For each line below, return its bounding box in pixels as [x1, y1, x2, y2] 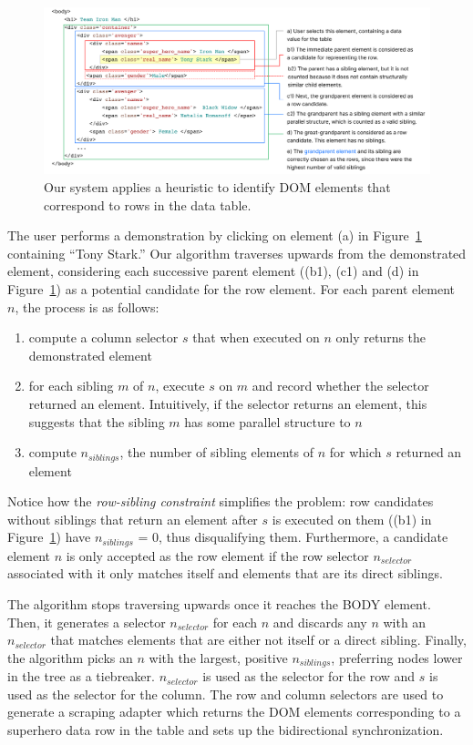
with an [383, 612, 427, 631]
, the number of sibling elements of [119, 443, 314, 462]
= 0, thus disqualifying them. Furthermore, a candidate [138, 527, 448, 546]
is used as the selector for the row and [202, 667, 416, 686]
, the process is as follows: [15, 297, 159, 316]
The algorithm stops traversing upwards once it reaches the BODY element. [7, 595, 431, 614]
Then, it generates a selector [7, 612, 166, 631]
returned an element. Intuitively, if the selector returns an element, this [28, 393, 427, 413]
